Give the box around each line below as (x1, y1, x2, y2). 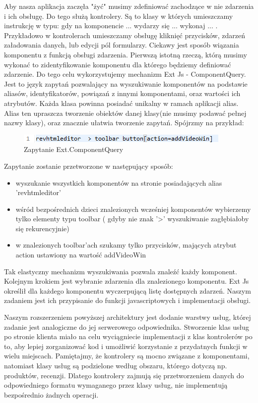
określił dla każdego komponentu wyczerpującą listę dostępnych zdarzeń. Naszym (4, 285, 251, 296)
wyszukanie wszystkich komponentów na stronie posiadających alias (15, 177, 222, 188)
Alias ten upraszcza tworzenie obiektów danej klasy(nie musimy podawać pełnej (4, 107, 247, 118)
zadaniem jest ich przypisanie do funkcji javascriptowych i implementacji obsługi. (4, 295, 251, 305)
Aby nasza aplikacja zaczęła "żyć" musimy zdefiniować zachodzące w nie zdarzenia (4, 1, 254, 11)
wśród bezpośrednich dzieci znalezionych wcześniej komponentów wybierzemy (15, 203, 251, 214)
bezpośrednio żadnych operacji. (4, 389, 99, 400)
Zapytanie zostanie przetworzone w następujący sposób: (4, 160, 173, 171)
